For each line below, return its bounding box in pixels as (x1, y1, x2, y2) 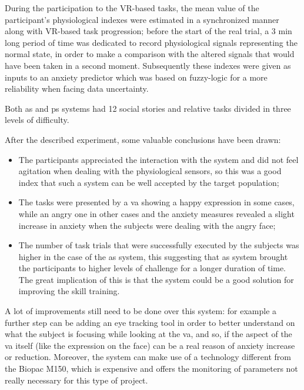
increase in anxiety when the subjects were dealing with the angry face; (18, 219, 276, 231)
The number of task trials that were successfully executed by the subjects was (18, 239, 299, 251)
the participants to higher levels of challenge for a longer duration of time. (18, 262, 286, 274)
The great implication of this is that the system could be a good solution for (18, 273, 294, 285)
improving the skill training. (18, 285, 120, 297)
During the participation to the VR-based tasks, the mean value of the (5, 2, 259, 14)
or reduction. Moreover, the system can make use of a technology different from (5, 351, 291, 363)
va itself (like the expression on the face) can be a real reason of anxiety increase (5, 339, 295, 351)
